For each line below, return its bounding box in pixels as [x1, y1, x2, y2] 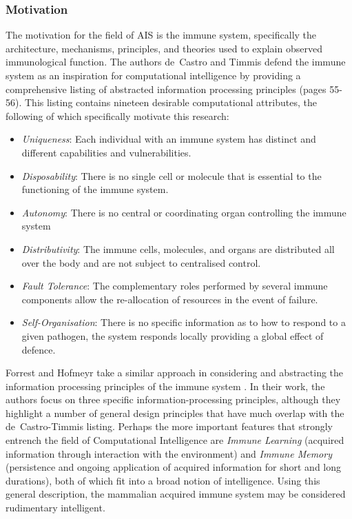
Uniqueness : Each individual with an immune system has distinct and [21, 132, 316, 146]
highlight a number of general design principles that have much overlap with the [6, 405, 344, 420]
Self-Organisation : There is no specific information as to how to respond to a [21, 315, 346, 329]
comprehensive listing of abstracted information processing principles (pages [6, 81, 327, 96]
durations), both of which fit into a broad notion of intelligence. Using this [6, 473, 320, 487]
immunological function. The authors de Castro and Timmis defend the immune [6, 54, 346, 69]
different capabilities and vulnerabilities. [21, 145, 191, 159]
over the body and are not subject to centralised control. [21, 255, 261, 269]
